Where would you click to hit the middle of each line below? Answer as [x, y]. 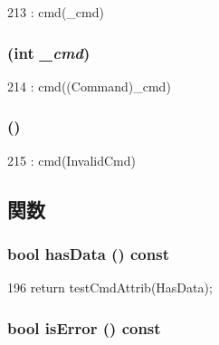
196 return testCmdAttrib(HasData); [110, 287]
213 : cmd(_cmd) [56, 12]
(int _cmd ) [49, 52]
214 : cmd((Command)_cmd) [89, 86]
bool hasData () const [88, 253]
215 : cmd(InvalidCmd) [71, 160]
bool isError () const [84, 327]
